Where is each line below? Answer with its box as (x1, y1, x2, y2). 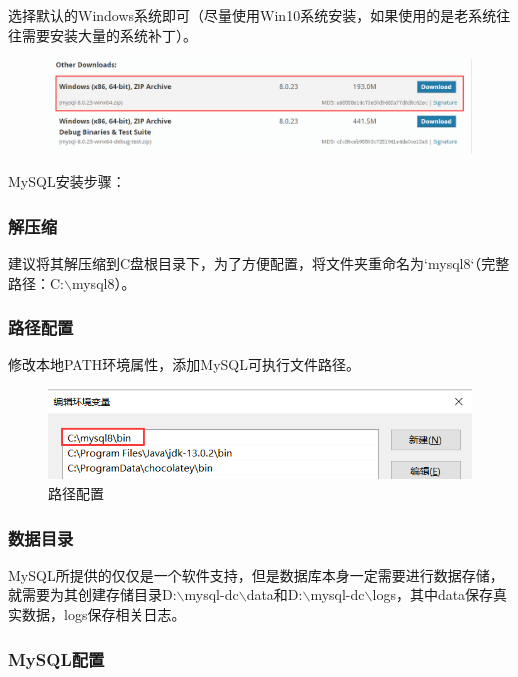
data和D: (246, 584, 303, 605)
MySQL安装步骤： (8, 171, 126, 192)
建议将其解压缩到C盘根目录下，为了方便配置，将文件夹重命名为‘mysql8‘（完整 (8, 253, 510, 273)
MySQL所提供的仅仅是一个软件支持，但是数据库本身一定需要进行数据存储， (8, 564, 504, 585)
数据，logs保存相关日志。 (21, 604, 186, 625)
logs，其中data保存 (372, 584, 494, 605)
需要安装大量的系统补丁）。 (21, 24, 197, 45)
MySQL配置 (8, 646, 105, 671)
